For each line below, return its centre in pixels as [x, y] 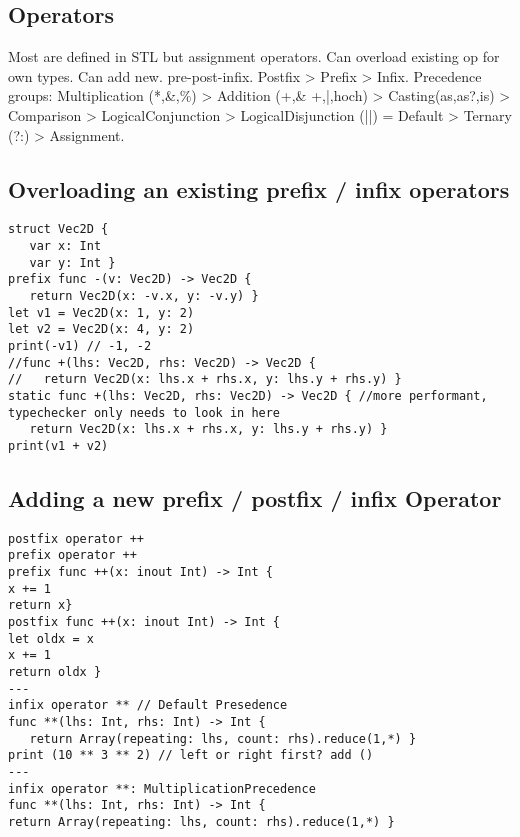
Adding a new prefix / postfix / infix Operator [255, 497]
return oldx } [55, 672]
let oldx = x [51, 638]
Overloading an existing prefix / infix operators [259, 188]
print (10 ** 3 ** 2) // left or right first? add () [191, 755]
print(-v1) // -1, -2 [80, 345]
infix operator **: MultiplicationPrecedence [162, 788]
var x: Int [65, 246]
